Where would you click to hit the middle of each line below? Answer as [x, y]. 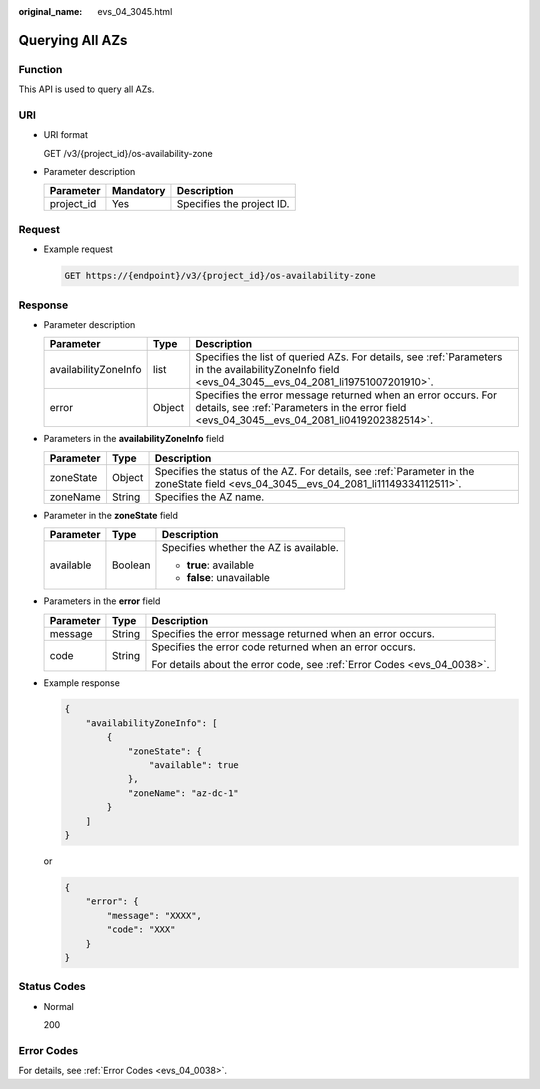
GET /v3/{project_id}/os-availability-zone [128, 153]
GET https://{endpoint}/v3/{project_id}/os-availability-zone [220, 276]
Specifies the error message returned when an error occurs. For [346, 395]
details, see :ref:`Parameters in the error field [301, 408]
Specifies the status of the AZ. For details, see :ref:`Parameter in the [314, 471]
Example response [81, 682]
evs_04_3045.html [135, 11]
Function [40, 69]
